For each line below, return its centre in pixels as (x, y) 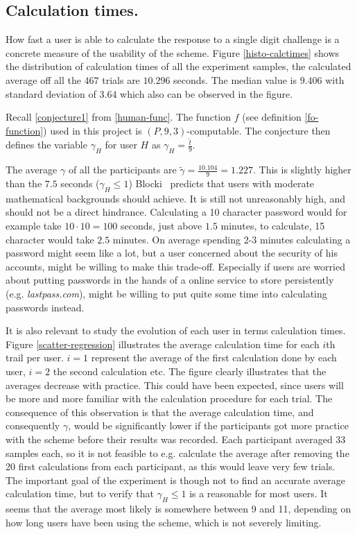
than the (24, 183)
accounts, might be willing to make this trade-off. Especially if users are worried (175, 266)
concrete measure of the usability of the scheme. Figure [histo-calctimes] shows (173, 52)
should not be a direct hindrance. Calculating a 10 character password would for (176, 212)
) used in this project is (93, 130)
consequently (33, 425)
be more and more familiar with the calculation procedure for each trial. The (169, 398)
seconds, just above (162, 226)
